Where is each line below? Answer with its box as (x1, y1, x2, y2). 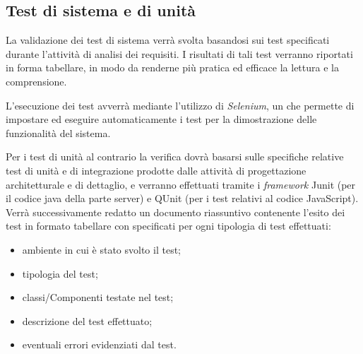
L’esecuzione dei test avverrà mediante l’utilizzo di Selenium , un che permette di (6, 98, 355, 112)
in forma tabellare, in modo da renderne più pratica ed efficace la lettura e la (6, 60, 339, 75)
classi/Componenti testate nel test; (22, 290, 174, 305)
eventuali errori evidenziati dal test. (22, 337, 177, 352)
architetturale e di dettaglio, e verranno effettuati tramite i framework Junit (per (6, 177, 356, 191)
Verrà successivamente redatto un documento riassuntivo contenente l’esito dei (6, 204, 345, 219)
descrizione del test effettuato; (22, 313, 153, 328)
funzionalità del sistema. (6, 125, 111, 140)
